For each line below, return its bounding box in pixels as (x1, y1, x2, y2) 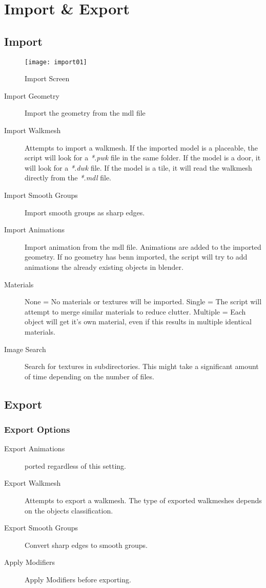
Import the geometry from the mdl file (25, 107, 146, 118)
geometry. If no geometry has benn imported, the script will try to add (25, 251, 248, 262)
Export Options (4, 423, 70, 435)
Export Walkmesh (4, 477, 61, 488)
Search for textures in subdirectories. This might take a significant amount (25, 361, 259, 372)
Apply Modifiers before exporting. (25, 574, 131, 585)
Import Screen (25, 73, 70, 84)
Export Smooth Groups (4, 522, 78, 533)
